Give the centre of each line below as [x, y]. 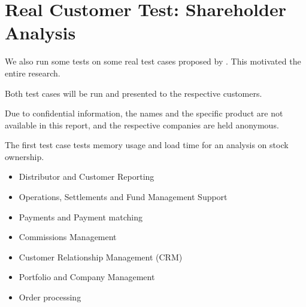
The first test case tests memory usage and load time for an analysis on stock [147, 145]
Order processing [50, 297]
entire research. [33, 73]
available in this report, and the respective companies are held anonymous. [142, 125]
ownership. [25, 156]
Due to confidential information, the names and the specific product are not [144, 113]
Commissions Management [68, 237]
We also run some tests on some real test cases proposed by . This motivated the [153, 61]
